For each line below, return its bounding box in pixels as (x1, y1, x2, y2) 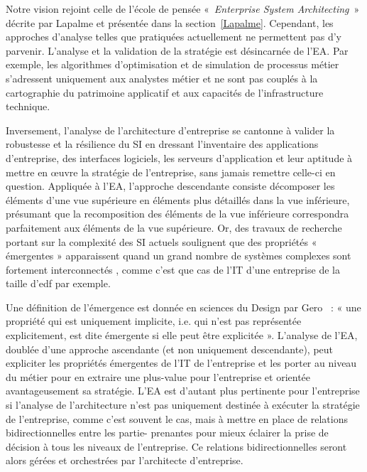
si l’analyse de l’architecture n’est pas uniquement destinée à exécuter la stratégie (6, 397, 360, 412)
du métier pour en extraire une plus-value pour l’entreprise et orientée (6, 369, 311, 384)
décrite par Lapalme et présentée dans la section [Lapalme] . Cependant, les (6, 15, 334, 30)
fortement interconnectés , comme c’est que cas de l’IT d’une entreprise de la (6, 262, 340, 277)
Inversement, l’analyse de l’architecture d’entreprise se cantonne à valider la (6, 122, 335, 137)
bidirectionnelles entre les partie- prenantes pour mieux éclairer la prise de (6, 425, 329, 440)
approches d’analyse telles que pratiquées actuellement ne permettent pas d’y (6, 29, 341, 44)
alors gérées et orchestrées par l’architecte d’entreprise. (6, 453, 243, 468)
